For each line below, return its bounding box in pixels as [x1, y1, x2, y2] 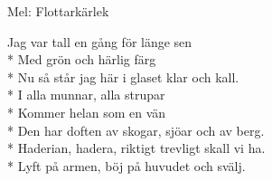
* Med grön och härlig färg [7, 50, 156, 69]
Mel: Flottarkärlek [7, 2, 109, 20]
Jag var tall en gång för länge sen [7, 32, 192, 51]
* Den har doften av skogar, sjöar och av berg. [7, 120, 265, 139]
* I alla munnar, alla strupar [7, 85, 165, 104]
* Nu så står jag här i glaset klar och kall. [7, 67, 239, 86]
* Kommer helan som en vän [7, 102, 166, 121]
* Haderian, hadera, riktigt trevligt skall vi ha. [7, 138, 266, 157]
